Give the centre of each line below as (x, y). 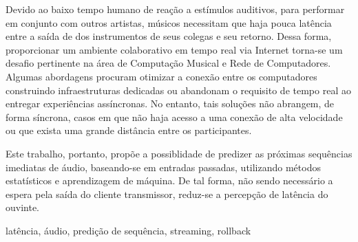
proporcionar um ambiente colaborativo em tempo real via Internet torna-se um (174, 49)
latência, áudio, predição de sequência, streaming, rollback (128, 230)
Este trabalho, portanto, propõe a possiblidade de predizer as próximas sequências (179, 153)
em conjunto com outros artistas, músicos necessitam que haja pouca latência (169, 22)
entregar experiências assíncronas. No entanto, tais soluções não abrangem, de (170, 103)
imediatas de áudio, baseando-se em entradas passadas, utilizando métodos (163, 167)
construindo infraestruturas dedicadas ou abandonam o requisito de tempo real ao (178, 90)
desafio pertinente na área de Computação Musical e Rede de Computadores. (168, 63)
